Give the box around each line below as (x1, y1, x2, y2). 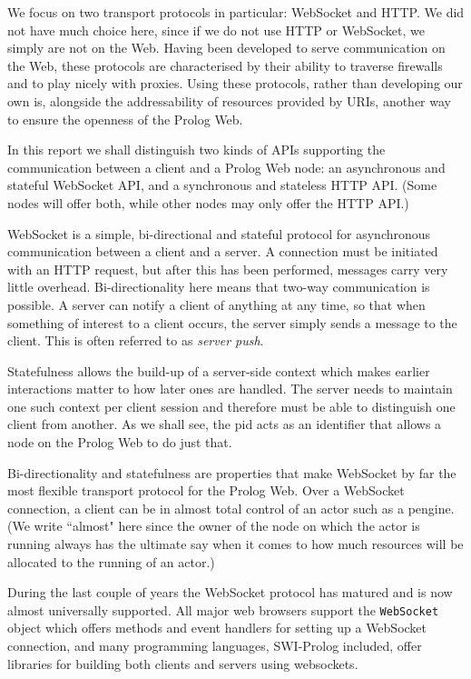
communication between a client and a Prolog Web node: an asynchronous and (7, 157, 446, 176)
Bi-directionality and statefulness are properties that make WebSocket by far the (7, 463, 456, 482)
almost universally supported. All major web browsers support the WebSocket (7, 600, 439, 619)
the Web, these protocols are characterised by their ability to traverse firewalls (7, 55, 443, 75)
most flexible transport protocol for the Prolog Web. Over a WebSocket (7, 481, 405, 500)
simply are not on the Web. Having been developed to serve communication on (7, 38, 446, 57)
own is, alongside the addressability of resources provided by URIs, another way (7, 91, 451, 110)
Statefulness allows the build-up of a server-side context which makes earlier (7, 361, 430, 380)
